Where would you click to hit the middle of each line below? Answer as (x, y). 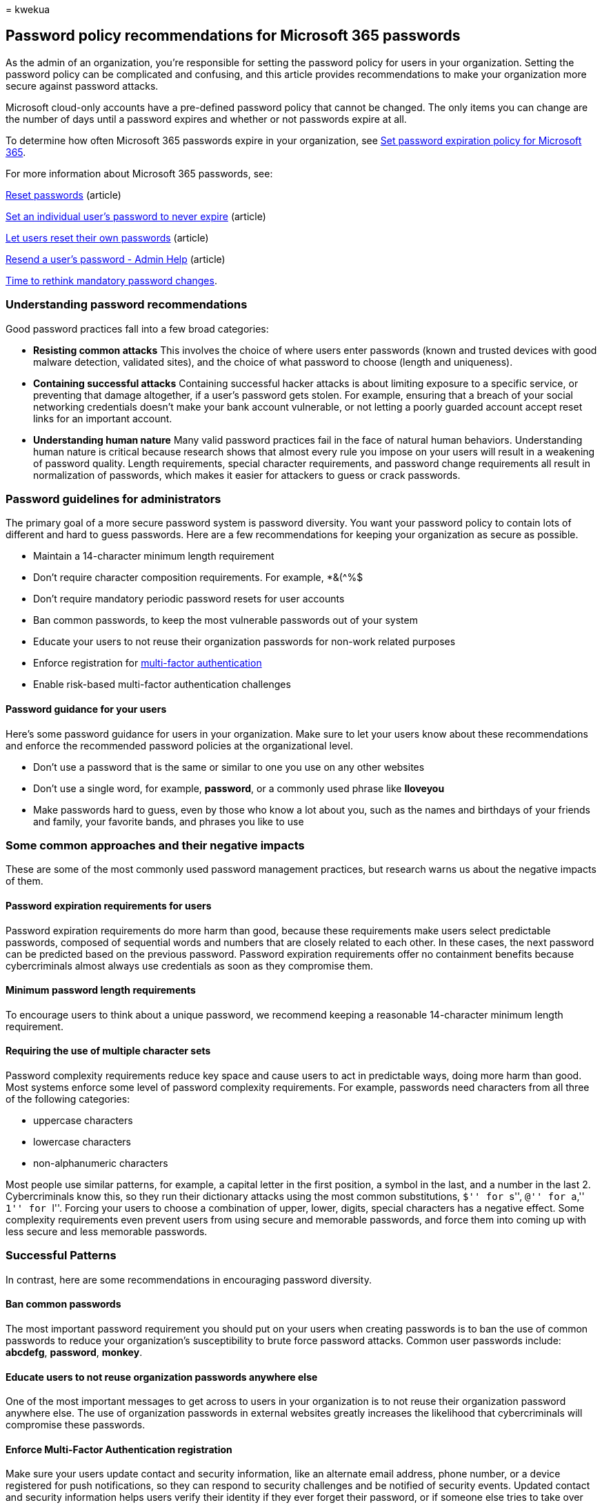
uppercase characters (83, 1120)
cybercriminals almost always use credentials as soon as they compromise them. (190, 965)
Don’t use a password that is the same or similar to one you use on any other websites (229, 767)
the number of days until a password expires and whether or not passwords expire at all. (206, 119)
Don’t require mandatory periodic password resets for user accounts (189, 599)
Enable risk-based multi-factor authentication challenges (162, 685)
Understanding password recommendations (127, 305)
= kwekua (28, 9)
